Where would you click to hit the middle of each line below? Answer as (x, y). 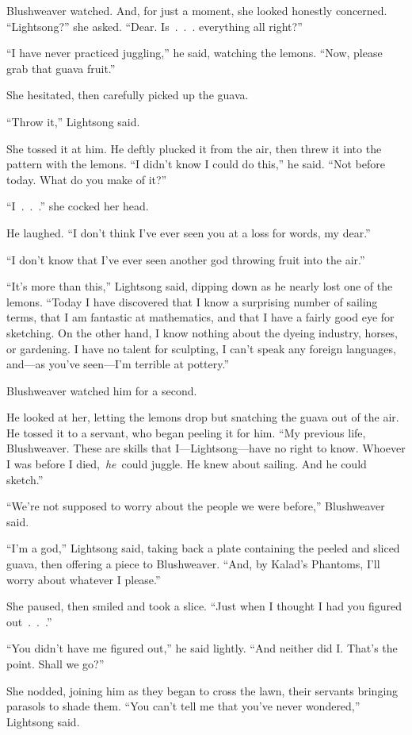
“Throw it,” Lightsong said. (73, 121)
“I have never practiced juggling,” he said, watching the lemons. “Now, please (195, 53)
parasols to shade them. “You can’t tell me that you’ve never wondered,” (183, 706)
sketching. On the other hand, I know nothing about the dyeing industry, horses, (202, 332)
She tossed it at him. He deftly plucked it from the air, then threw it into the (194, 148)
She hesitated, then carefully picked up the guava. (128, 95)
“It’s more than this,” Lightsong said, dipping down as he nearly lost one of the (200, 286)
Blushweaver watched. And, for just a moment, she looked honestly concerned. (197, 10)
